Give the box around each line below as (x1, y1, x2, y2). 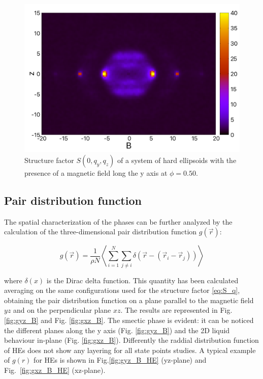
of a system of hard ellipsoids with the (117, 154, 237, 165)
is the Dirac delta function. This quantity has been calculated (46, 275, 239, 285)
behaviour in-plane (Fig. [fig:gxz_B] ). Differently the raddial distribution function (4, 335, 259, 345)
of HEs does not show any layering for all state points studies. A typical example (4, 344, 256, 355)
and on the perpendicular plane (13, 305, 111, 315)
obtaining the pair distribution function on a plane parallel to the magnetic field (4, 294, 254, 305)
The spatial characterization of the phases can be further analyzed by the (4, 216, 233, 227)
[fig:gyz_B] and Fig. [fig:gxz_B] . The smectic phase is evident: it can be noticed (4, 314, 254, 325)
